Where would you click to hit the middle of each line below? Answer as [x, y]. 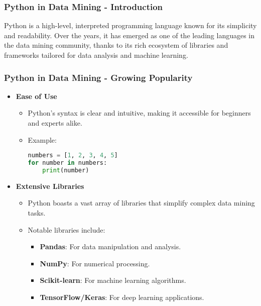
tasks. [37, 213]
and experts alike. [55, 123]
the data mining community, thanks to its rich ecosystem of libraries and [116, 45]
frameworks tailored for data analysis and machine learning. [96, 55]
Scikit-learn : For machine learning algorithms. [113, 280]
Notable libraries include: [67, 229]
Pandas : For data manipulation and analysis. [110, 246]
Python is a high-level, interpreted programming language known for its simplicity [130, 25]
